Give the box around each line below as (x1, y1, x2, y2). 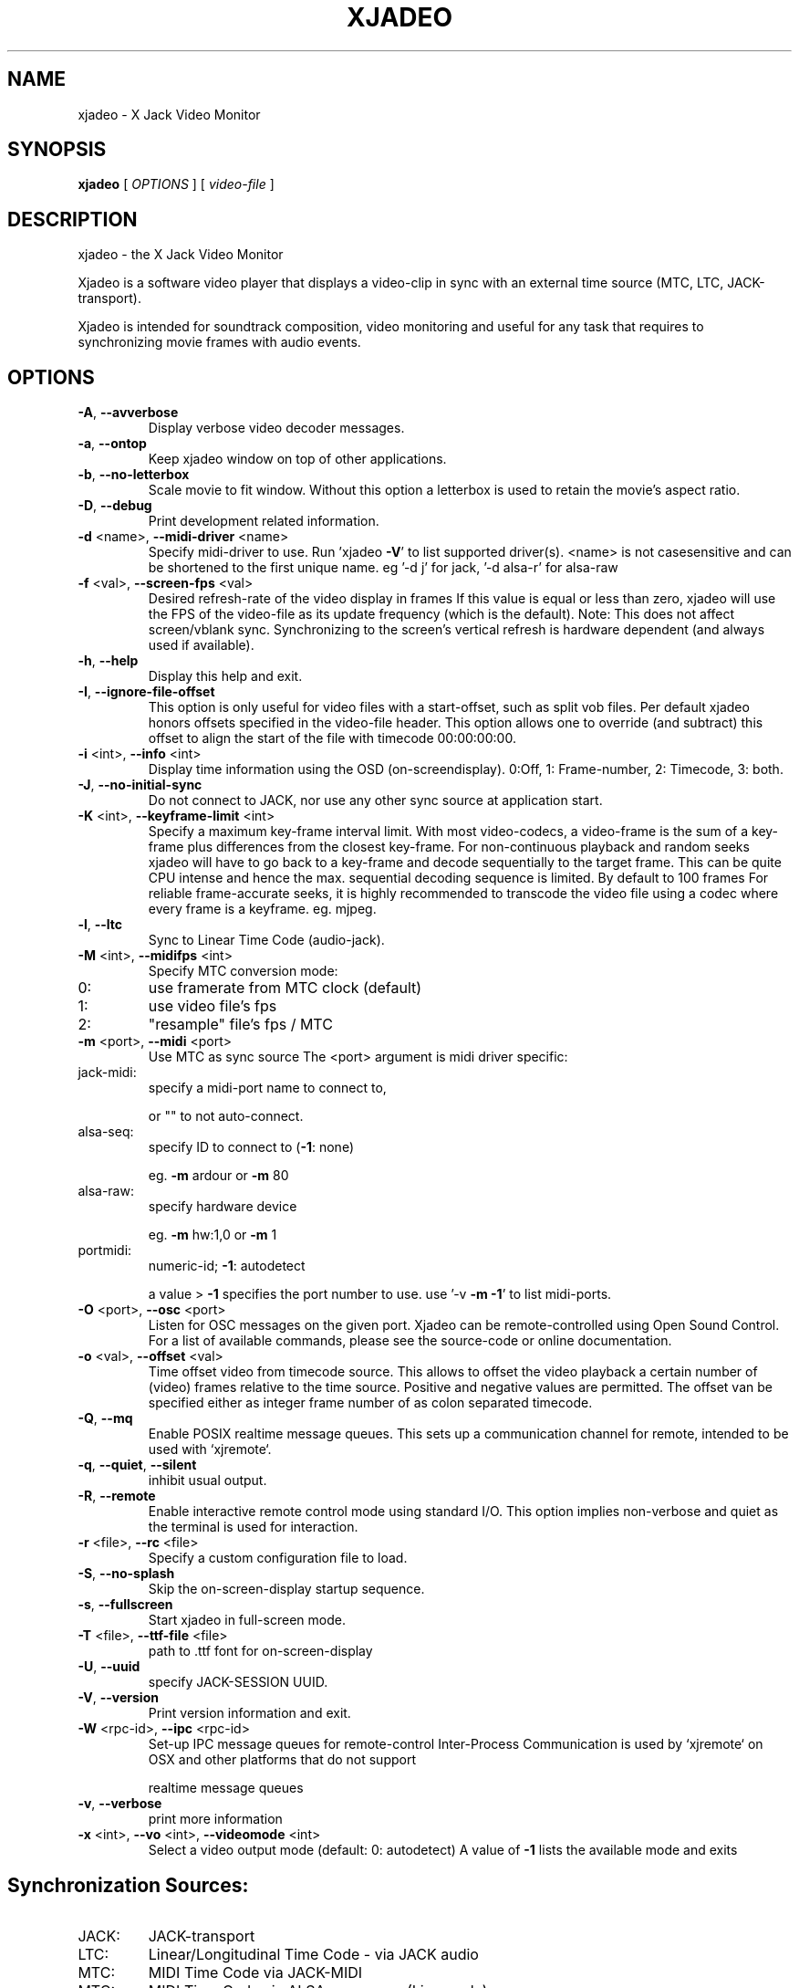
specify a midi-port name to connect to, (148, 1080, 387, 1096)
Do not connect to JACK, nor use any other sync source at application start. (148, 792, 603, 809)
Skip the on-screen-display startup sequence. (148, 1581, 425, 1597)
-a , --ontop (78, 435, 147, 452)
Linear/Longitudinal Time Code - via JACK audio (148, 1944, 479, 1963)
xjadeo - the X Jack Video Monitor (78, 246, 284, 263)
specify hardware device (148, 1198, 297, 1215)
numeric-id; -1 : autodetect (148, 1258, 306, 1274)
